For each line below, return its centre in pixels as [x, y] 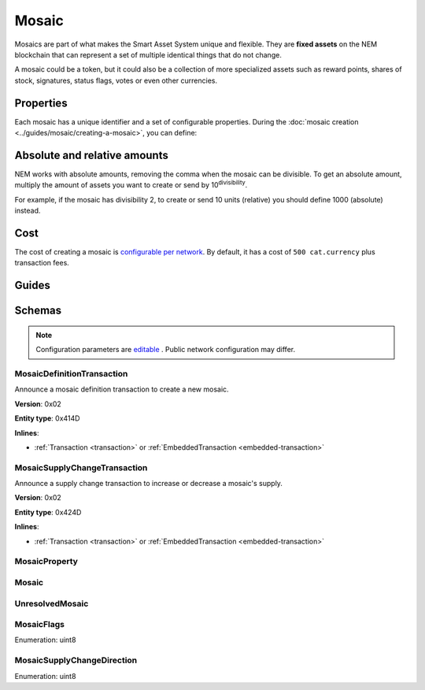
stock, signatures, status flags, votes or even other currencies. [116, 80]
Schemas [38, 311]
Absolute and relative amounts [91, 155]
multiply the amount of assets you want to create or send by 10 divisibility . [131, 184]
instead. [28, 211]
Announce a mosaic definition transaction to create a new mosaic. [122, 389]
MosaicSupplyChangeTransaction [81, 467]
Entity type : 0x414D [47, 418]
